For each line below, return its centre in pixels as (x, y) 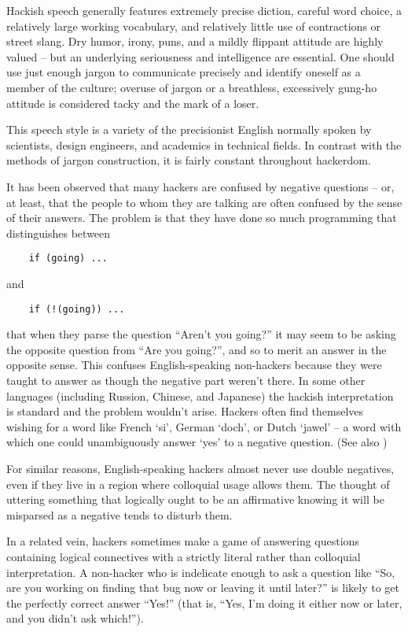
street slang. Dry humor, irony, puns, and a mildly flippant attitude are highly (195, 41)
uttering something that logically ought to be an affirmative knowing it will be (195, 499)
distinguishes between (59, 233)
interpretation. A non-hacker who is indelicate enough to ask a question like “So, (201, 572)
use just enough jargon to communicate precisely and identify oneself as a (184, 72)
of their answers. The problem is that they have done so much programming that (202, 218)
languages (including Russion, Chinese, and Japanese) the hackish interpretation (200, 395)
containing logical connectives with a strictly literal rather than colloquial (184, 556)
